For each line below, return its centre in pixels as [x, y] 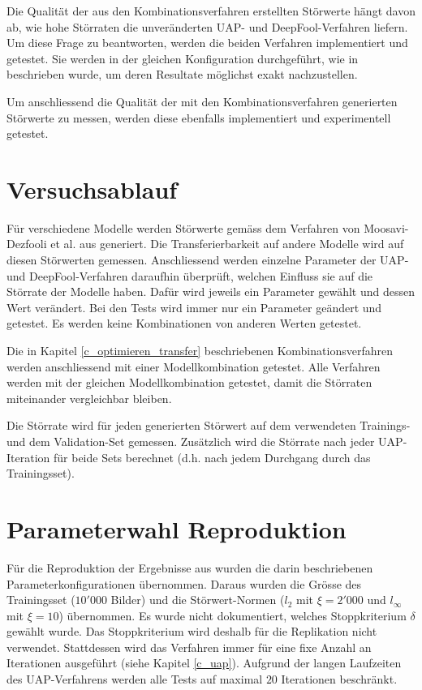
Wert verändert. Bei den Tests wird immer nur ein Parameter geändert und [194, 307]
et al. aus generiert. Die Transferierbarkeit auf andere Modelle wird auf [227, 244]
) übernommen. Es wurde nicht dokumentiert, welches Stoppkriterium [233, 615]
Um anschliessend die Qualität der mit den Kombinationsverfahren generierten [202, 101]
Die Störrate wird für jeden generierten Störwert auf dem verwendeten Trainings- [209, 425]
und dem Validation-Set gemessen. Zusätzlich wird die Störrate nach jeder [191, 441]
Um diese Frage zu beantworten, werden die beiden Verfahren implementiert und [207, 43]
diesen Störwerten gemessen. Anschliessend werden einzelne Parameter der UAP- [208, 260]
